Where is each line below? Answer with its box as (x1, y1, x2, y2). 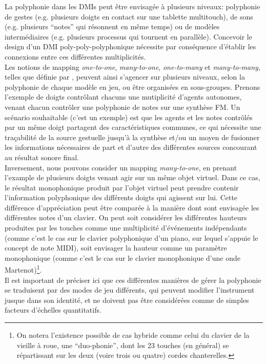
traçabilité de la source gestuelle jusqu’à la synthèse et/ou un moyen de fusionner (5, 131, 260, 142)
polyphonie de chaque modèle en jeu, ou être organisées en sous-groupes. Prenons (5, 81, 260, 92)
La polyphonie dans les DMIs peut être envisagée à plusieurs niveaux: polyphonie (5, 1, 260, 11)
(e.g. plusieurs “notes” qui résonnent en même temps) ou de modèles (5, 21, 220, 32)
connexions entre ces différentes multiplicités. (5, 51, 146, 62)
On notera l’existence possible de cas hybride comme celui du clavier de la (16, 330, 250, 340)
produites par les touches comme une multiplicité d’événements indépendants (5, 222, 247, 233)
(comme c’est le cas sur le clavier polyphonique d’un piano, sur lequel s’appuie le (5, 232, 258, 243)
